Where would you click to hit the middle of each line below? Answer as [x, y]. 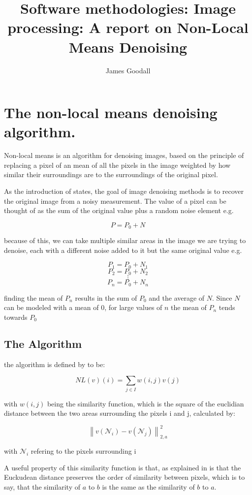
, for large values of [133, 307]
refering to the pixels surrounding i [83, 451]
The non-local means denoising [111, 112]
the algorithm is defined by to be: [55, 364]
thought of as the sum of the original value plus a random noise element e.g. [119, 210]
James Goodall [128, 70]
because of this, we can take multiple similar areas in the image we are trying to [125, 240]
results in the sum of [106, 297]
